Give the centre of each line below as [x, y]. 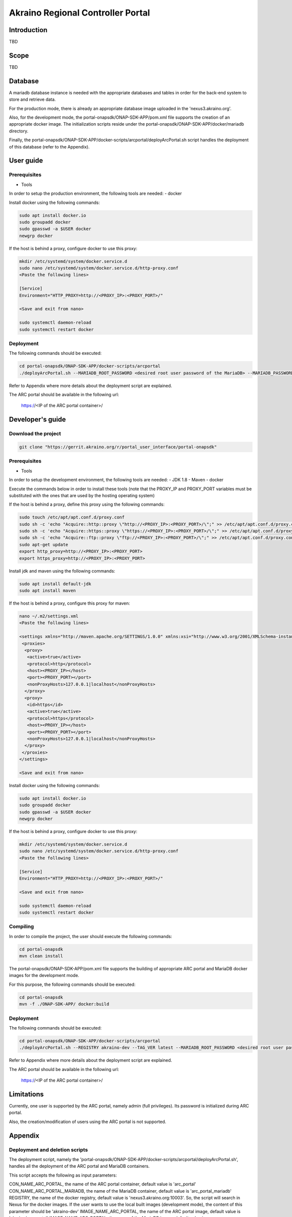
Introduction [28, 30]
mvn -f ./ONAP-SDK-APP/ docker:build [64, 1004]
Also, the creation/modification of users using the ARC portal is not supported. [88, 1122]
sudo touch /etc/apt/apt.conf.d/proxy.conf [72, 517]
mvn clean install [41, 956]
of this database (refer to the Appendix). [49, 147]
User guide [26, 161]
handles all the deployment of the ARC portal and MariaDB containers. [79, 1166]
